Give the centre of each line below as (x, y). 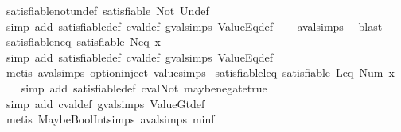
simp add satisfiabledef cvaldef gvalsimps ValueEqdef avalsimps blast (194, 26)
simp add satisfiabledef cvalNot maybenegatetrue (144, 87)
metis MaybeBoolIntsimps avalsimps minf (110, 119)
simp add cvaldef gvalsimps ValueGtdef (105, 103)
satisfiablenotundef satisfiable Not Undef (107, 10)
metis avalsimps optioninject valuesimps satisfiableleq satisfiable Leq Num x (200, 72)
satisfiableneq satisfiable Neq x (83, 41)
